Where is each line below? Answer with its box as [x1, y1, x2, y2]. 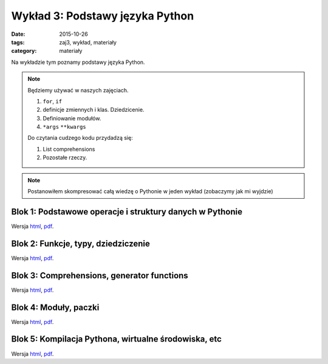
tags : [11, 38, 25, 46]
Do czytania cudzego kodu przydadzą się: [27, 134, 133, 142]
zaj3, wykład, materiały [59, 38, 117, 46]
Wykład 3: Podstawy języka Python [11, 9, 194, 22]
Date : [11, 30, 26, 38]
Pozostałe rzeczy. [43, 154, 87, 161]
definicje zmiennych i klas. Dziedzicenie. [43, 106, 145, 114]
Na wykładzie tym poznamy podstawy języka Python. [11, 58, 145, 66]
